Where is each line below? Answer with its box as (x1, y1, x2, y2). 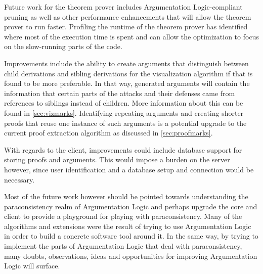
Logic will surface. (4, 260, 60, 271)
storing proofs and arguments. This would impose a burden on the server (4, 154, 230, 165)
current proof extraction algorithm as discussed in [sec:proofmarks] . (4, 127, 213, 138)
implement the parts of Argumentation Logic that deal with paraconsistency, (4, 241, 242, 251)
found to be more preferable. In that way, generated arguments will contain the (4, 78, 250, 88)
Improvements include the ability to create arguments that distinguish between (4, 58, 249, 68)
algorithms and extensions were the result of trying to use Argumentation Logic (4, 220, 251, 231)
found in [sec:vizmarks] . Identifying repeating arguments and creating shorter (4, 107, 244, 118)
